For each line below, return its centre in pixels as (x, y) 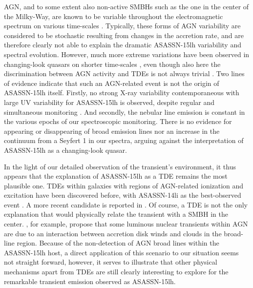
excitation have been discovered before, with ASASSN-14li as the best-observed (123, 195)
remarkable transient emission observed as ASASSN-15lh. (90, 281)
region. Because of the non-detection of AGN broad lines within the (118, 243)
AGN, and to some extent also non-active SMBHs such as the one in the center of (126, 6)
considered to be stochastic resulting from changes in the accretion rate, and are (124, 35)
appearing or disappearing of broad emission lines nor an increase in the (112, 131)
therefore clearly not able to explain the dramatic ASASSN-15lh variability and (123, 45)
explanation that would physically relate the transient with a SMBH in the (116, 214)
